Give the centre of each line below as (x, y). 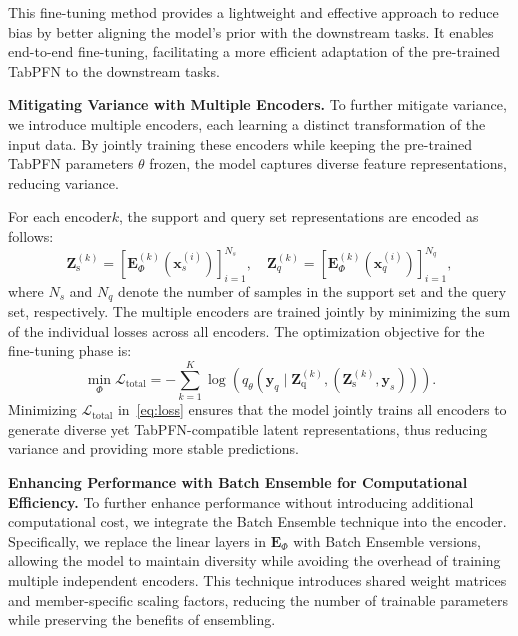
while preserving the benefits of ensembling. (142, 619)
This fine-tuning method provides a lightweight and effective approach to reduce (253, 12)
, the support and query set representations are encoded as (299, 216)
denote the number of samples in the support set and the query (312, 290)
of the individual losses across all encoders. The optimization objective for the (246, 330)
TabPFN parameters (71, 163)
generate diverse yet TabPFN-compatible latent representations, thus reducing (248, 428)
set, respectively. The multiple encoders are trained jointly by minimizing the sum (259, 311)
